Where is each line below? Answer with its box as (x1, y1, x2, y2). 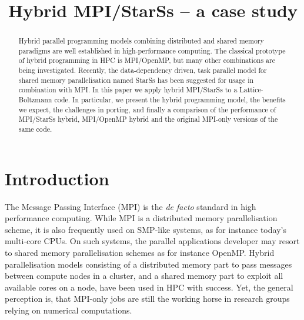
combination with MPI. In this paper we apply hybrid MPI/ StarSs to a (18, 85, 238, 95)
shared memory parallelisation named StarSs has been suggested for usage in (18, 75, 254, 85)
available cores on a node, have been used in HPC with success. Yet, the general (5, 281, 293, 293)
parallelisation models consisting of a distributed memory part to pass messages (5, 258, 292, 270)
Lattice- (239, 85, 263, 95)
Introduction (5, 166, 109, 190)
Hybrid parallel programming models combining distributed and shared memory (18, 36, 264, 46)
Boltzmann (18, 95, 52, 105)
